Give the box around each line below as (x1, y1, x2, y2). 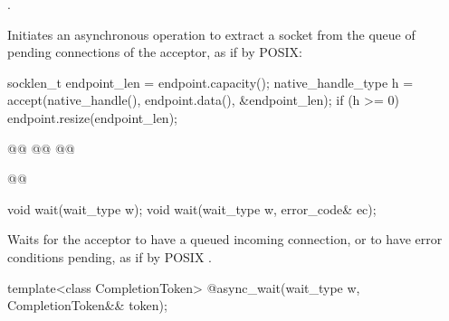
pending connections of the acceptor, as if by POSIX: (7, 42, 302, 61)
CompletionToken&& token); (7, 296, 167, 315)
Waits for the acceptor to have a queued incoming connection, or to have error (7, 230, 443, 249)
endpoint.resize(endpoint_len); (7, 108, 177, 127)
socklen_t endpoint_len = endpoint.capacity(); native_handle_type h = (7, 72, 414, 91)
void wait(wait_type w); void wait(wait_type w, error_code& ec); (7, 199, 377, 218)
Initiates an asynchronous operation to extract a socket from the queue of (7, 24, 416, 43)
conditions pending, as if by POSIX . (7, 247, 212, 266)
